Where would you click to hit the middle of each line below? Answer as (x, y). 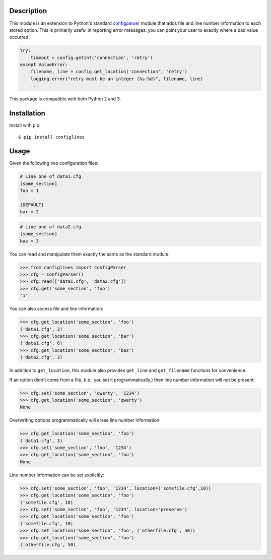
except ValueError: (44, 65)
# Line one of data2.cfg (51, 227)
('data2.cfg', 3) (41, 357)
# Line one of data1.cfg (51, 177)
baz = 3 (29, 241)
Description (28, 11)
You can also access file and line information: (56, 309)
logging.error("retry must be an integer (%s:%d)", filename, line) (117, 79)
